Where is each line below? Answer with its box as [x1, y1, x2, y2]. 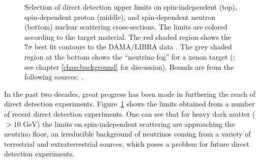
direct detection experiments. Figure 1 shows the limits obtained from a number [4, 98, 255, 109]
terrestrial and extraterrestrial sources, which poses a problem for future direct [4, 138, 249, 149]
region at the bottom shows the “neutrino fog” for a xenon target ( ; [24, 51, 235, 62]
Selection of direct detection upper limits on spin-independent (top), [24, 2, 237, 12]
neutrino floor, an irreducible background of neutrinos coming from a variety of [4, 128, 251, 139]
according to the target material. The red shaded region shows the [24, 31, 232, 42]
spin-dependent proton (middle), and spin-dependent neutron [24, 11, 216, 22]
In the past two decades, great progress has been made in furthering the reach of [4, 88, 256, 99]
